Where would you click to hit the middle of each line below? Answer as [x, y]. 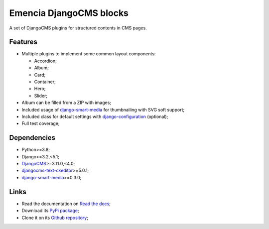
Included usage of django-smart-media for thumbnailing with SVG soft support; [103, 110]
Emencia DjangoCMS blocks [69, 13]
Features [23, 42]
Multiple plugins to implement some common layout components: [89, 54]
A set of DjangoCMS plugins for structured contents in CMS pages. [78, 28]
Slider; [41, 96]
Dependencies [32, 138]
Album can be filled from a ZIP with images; [67, 103]
